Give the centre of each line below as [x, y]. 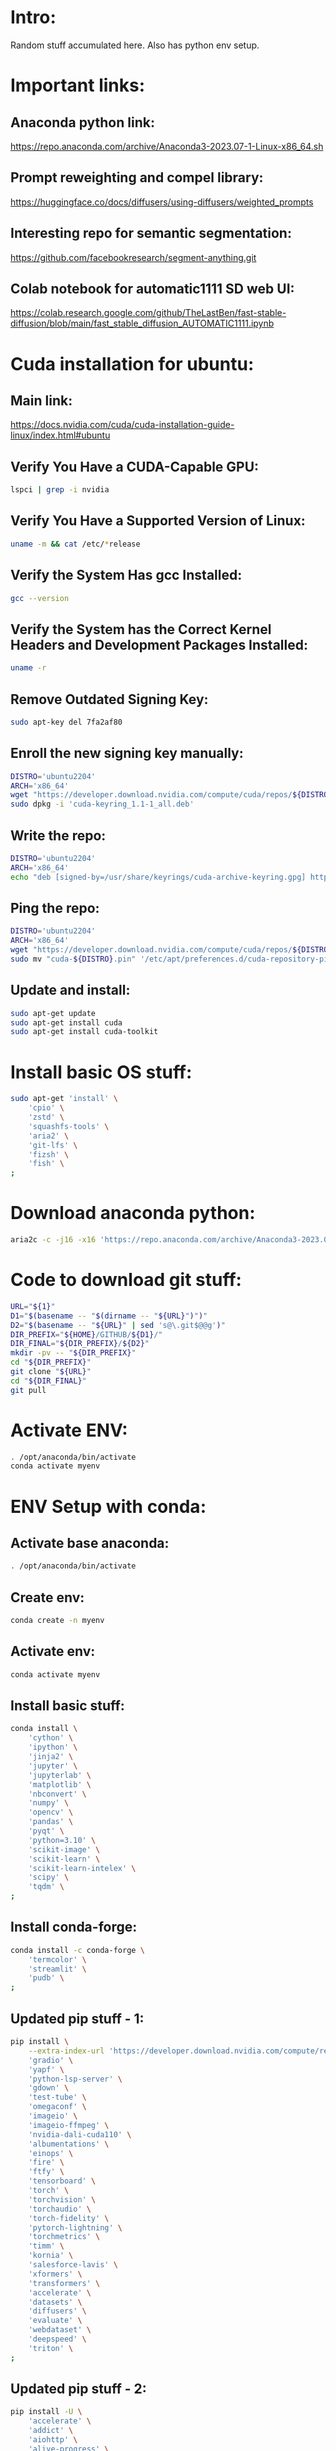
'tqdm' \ [46, 1887]
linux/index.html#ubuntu [60, 435]
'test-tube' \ [57, 2097]
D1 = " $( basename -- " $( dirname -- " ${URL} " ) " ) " [109, 1316]
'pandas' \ [51, 1822]
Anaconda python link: [82, 122]
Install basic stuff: [67, 1705]
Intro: [33, 17]
